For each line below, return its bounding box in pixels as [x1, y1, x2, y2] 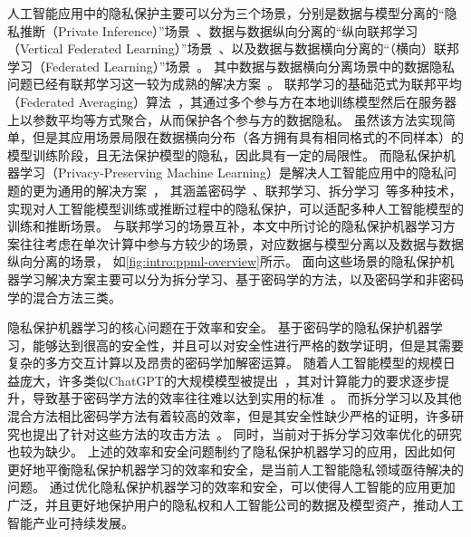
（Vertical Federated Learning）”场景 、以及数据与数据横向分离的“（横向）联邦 [7, 39, 460, 58]
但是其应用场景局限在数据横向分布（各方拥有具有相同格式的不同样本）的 [32, 128, 464, 147]
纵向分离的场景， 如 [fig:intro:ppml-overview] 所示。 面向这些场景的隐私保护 [7, 252, 442, 271]
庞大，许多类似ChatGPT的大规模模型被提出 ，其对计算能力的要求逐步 [19, 370, 437, 389]
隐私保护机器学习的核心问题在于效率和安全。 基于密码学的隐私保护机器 [7, 318, 430, 337]
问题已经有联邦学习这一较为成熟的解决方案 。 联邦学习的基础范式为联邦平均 [7, 74, 462, 93]
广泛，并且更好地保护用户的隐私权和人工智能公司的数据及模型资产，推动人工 [7, 495, 464, 514]
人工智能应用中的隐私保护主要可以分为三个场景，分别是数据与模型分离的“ [7, 4, 445, 22]
